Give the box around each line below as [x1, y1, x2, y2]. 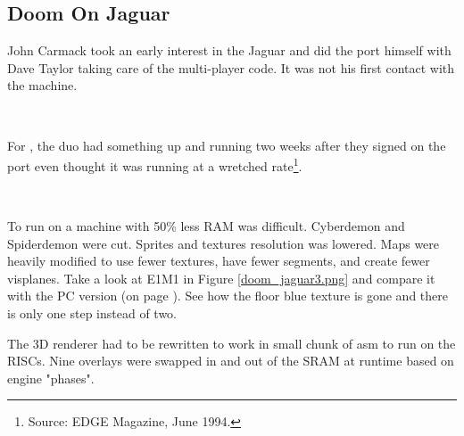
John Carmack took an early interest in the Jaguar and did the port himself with [7, 41, 452, 60]
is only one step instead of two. [7, 303, 177, 322]
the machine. [7, 76, 78, 95]
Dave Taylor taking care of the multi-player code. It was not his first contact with [7, 58, 455, 77]
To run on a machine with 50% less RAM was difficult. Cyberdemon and [7, 217, 405, 235]
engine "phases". [7, 368, 95, 387]
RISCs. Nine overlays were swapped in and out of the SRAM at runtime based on [7, 351, 454, 370]
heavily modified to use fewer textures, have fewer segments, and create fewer [7, 251, 430, 270]
